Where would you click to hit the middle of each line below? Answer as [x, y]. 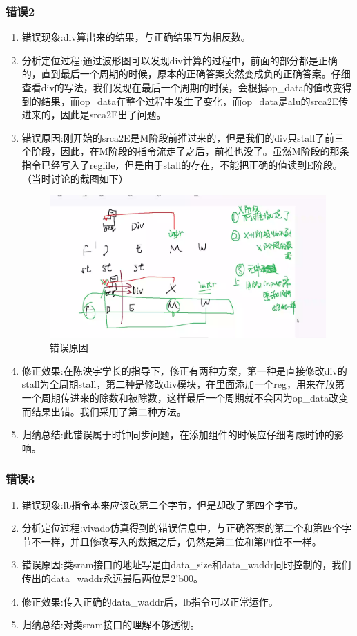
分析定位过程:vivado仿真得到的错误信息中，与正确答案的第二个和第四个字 [187, 528]
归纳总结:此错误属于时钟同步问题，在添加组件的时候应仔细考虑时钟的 [178, 434]
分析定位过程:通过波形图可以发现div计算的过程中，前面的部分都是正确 [180, 60]
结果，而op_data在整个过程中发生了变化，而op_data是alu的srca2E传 [195, 101]
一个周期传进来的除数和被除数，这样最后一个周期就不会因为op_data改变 [185, 398]
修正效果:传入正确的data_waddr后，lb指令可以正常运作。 [150, 601]
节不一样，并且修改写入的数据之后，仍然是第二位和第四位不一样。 [172, 541]
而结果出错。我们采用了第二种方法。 [104, 411]
